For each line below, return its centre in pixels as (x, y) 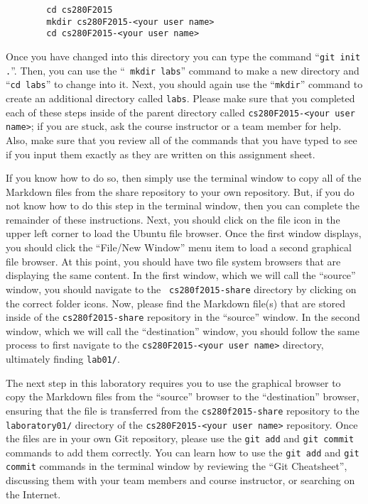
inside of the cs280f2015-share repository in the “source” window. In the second (183, 317)
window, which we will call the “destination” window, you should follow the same (183, 330)
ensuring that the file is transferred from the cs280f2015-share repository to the (183, 410)
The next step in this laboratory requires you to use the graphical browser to (173, 382)
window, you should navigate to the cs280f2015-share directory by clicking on (181, 289)
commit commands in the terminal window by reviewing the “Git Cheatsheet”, (177, 466)
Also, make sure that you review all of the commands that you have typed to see (182, 139)
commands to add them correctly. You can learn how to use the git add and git (183, 452)
